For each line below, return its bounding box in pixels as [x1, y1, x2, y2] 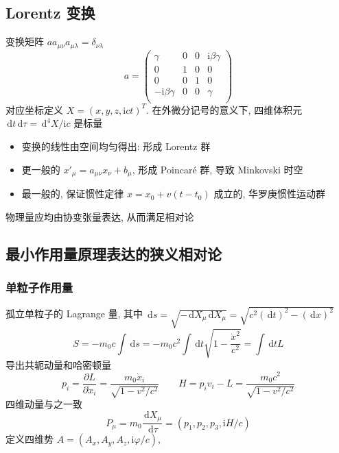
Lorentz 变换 [5, 2, 95, 23]
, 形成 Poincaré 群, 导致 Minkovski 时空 [132, 162, 303, 176]
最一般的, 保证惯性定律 [21, 186, 124, 201]
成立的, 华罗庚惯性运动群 [213, 186, 325, 201]
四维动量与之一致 [5, 397, 82, 411]
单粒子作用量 [5, 279, 73, 295]
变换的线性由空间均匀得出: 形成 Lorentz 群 [21, 139, 211, 154]
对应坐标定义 [5, 102, 63, 117]
